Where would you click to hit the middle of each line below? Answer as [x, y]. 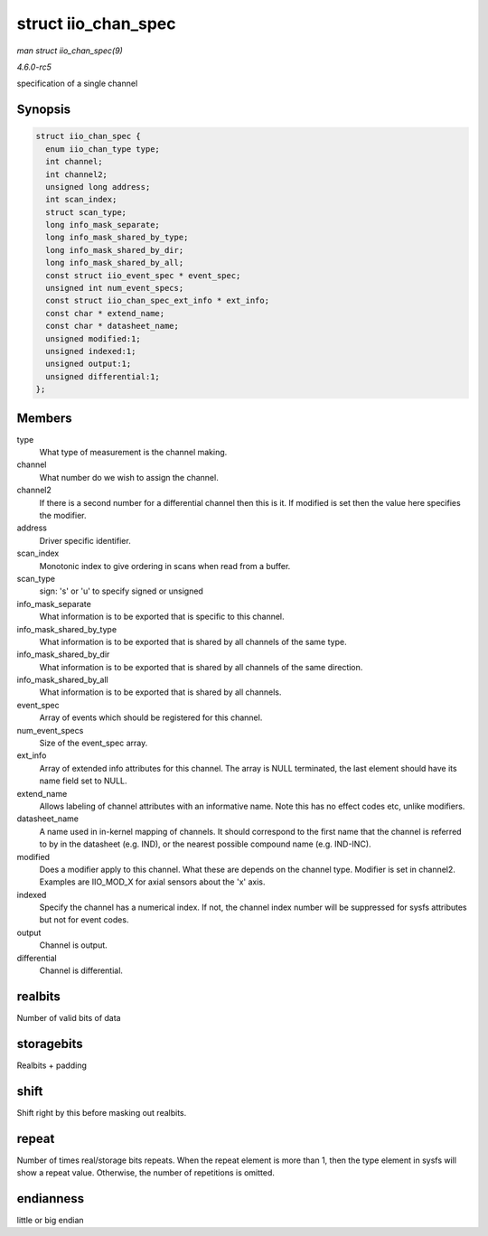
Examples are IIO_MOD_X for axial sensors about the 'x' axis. [152, 882]
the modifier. [63, 515]
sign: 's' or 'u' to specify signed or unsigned [121, 591]
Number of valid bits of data [69, 1017]
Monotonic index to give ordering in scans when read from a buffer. [165, 566]
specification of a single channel [77, 84]
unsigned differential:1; [103, 376]
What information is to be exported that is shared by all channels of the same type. [193, 641]
